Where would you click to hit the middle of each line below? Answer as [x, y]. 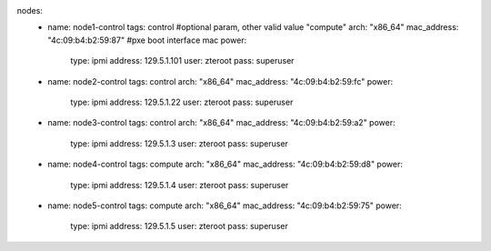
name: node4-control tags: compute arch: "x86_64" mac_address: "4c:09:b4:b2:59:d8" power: [225, 165]
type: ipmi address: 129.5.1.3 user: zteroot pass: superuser [179, 143]
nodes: [30, 10]
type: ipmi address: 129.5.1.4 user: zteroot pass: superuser [180, 185]
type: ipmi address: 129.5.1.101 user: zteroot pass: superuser [182, 61]
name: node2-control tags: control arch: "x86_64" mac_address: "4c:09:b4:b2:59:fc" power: [220, 81]
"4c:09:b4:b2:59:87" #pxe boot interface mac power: [147, 40]
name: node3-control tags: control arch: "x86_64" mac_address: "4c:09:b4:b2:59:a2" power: [221, 123]
